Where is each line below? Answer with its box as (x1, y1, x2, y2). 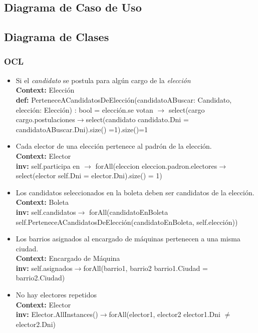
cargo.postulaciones (16, 114, 75, 125)
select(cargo (168, 104, 205, 115)
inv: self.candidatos (16, 206, 76, 217)
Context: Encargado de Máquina (16, 253, 120, 263)
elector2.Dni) (16, 318, 56, 329)
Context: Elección (16, 85, 75, 95)
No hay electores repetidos (16, 289, 97, 300)
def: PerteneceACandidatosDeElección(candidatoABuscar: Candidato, (16, 94, 232, 105)
